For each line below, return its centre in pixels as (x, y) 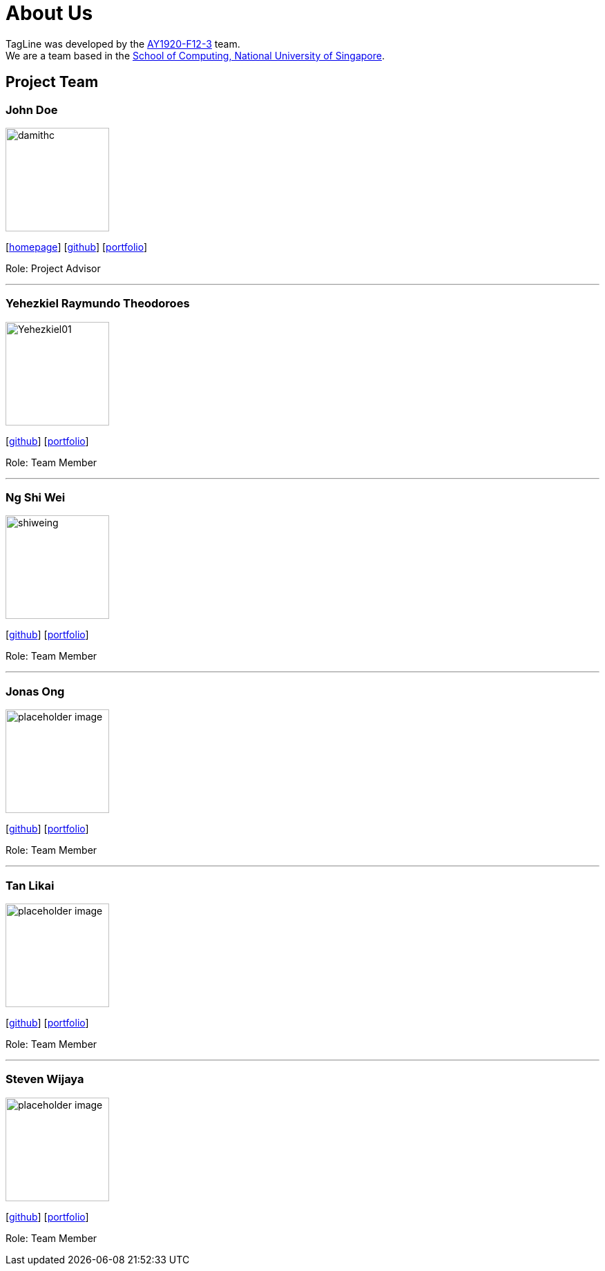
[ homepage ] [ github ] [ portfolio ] (77, 247)
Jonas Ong (35, 691)
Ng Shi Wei (36, 498)
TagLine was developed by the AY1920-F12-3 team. (123, 44)
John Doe (32, 109)
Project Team (52, 82)
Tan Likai (30, 885)
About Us (49, 13)
